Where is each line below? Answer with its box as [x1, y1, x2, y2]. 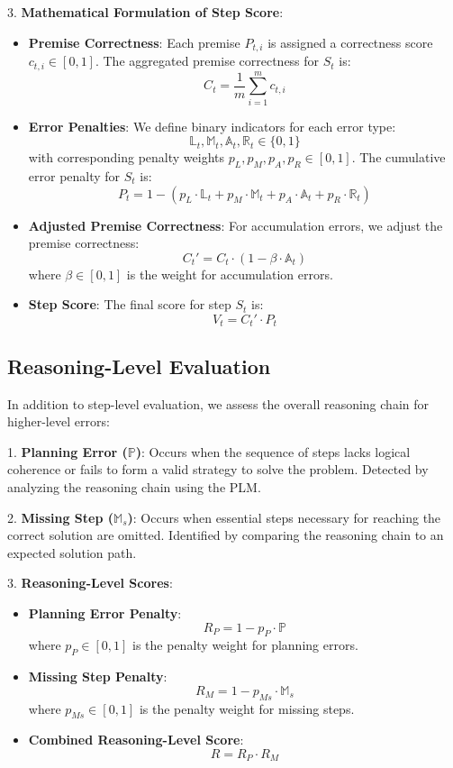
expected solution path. [7, 543, 137, 562]
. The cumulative [351, 148, 446, 167]
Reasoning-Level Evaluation [7, 352, 271, 379]
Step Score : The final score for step [28, 295, 231, 314]
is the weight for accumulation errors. [126, 264, 333, 283]
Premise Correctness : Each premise [28, 32, 240, 51]
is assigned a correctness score [267, 32, 433, 51]
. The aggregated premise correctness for [95, 51, 320, 70]
